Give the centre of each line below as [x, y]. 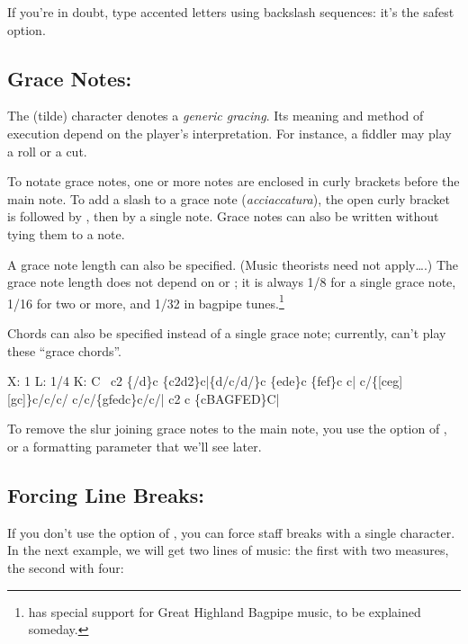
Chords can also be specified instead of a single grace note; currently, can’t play [227, 332]
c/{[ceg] [381, 381]
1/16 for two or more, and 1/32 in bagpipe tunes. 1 [146, 301]
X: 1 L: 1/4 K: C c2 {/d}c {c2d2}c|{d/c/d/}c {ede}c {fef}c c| [182, 381]
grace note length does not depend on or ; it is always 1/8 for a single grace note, [232, 282]
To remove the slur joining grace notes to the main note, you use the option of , [227, 429]
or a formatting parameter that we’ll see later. [135, 446]
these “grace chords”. [64, 350]
